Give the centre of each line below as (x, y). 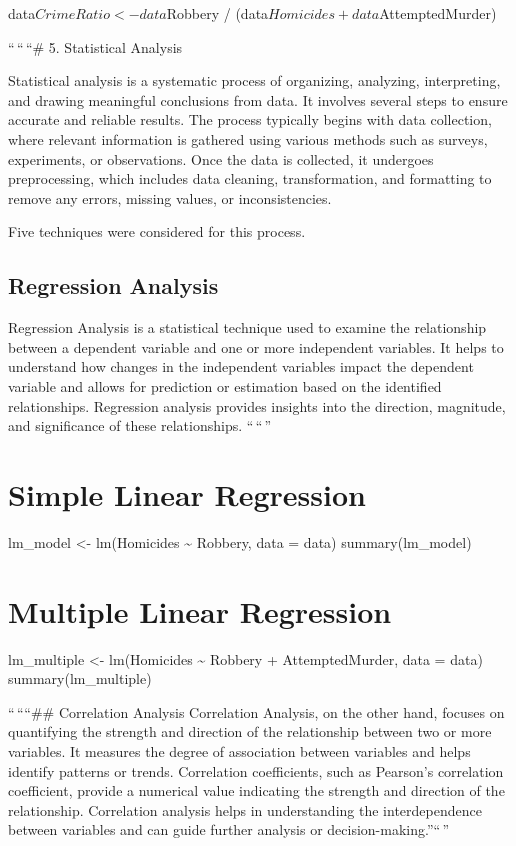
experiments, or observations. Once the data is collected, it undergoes (221, 158)
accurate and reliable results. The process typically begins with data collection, (250, 119)
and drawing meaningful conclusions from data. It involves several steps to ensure (258, 99)
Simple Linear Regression (187, 493)
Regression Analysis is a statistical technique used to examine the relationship (247, 327)
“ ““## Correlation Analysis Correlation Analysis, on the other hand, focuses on (256, 711)
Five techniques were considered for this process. (157, 231)
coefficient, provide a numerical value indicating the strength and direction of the (256, 790)
